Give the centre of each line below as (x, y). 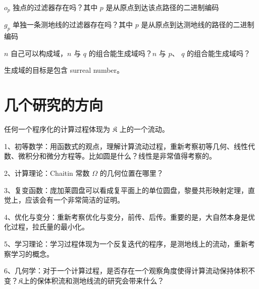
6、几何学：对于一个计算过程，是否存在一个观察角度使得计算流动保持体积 (126, 271)
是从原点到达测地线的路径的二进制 (198, 25)
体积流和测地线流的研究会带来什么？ (104, 280)
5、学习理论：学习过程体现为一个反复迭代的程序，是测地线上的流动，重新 (126, 243)
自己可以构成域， (39, 53)
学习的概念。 (32, 253)
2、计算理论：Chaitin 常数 (47, 173)
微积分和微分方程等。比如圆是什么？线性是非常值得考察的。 (117, 156)
